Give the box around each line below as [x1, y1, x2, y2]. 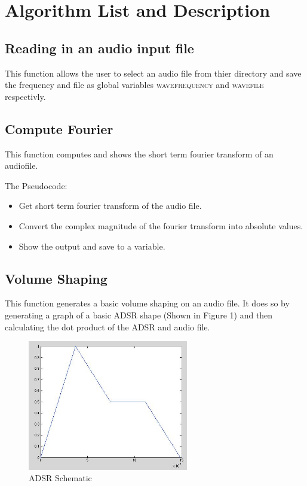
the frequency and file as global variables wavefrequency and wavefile [5, 78, 264, 91]
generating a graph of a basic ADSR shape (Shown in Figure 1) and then [5, 308, 273, 321]
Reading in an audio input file [5, 38, 194, 57]
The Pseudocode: [5, 179, 67, 192]
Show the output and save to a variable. [19, 239, 165, 252]
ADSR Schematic [29, 472, 92, 484]
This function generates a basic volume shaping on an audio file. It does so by [5, 297, 290, 309]
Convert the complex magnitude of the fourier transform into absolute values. [19, 219, 303, 232]
